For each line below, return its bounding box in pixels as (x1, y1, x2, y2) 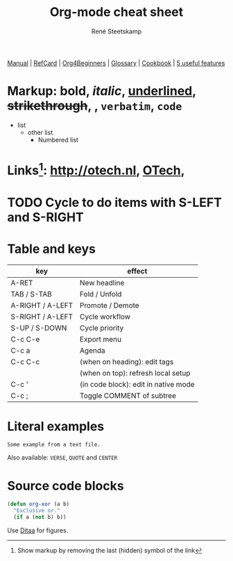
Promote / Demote (79, 300, 140, 310)
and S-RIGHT (7, 209, 85, 225)
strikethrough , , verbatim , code (7, 98, 182, 114)
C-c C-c (10, 357, 40, 367)
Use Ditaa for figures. (7, 526, 69, 535)
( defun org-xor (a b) (7, 501, 70, 508)
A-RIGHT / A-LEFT (10, 300, 74, 310)
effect (127, 266, 148, 276)
